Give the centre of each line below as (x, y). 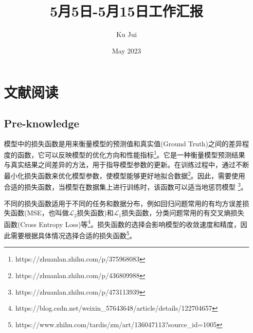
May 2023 (126, 50)
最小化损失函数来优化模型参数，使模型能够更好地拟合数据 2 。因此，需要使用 (125, 175)
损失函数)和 (95, 213)
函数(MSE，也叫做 (40, 213)
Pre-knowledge (42, 123)
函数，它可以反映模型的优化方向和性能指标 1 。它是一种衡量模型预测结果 (131, 154)
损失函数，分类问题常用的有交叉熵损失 (183, 213)
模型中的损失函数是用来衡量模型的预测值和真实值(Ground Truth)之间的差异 (123, 143)
